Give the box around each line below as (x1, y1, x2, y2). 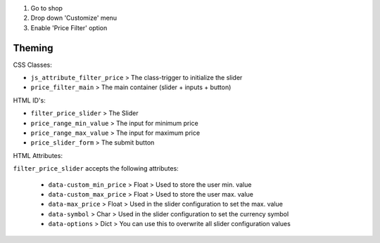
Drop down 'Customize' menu (30, 14, 118, 22)
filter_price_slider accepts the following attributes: (13, 164, 179, 173)
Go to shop (30, 4, 63, 12)
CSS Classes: (13, 60, 52, 69)
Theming (13, 42, 53, 54)
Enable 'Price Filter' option (30, 23, 108, 32)
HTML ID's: (13, 96, 46, 105)
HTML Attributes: (13, 151, 63, 159)
